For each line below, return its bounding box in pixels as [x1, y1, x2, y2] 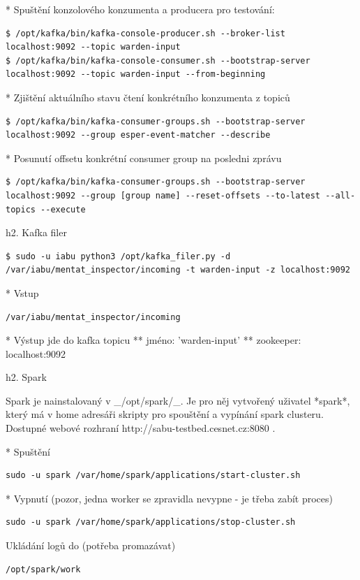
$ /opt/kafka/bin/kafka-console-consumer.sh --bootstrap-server [6, 55, 310, 66]
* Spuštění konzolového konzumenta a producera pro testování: [6, 2, 275, 16]
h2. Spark [6, 370, 47, 384]
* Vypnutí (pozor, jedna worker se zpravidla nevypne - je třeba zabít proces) [6, 491, 333, 505]
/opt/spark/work [6, 564, 81, 574]
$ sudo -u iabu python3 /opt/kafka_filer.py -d [6, 251, 231, 261]
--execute [40, 204, 86, 215]
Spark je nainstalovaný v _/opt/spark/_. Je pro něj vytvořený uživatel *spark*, [6, 393, 350, 407]
